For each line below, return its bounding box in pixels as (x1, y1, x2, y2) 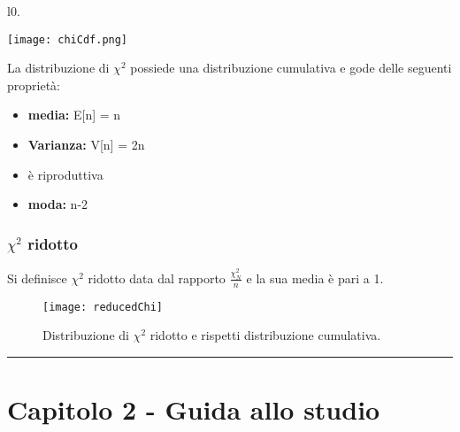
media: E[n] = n (27, 105, 121, 124)
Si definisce (7, 268, 67, 287)
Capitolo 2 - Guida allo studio (7, 391, 380, 428)
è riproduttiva (27, 165, 103, 183)
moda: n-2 (27, 195, 88, 213)
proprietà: (7, 75, 60, 94)
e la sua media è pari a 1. (246, 268, 384, 287)
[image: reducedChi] (42, 300, 164, 313)
